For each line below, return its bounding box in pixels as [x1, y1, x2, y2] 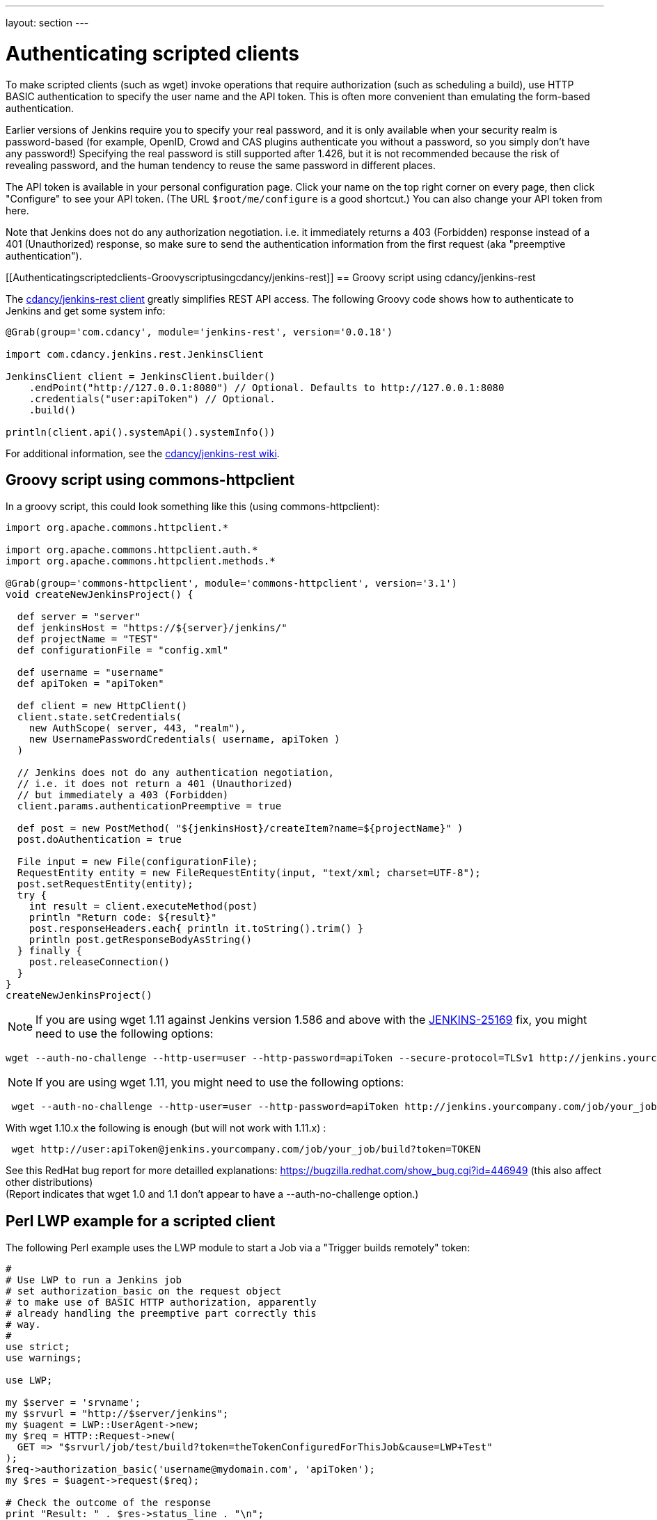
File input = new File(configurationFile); [17, 856, 258, 868]
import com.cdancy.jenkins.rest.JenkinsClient [6, 348, 264, 360]
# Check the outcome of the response [6, 1497, 212, 1509]
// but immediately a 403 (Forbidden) [17, 789, 229, 801]
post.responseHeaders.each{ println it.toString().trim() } [29, 923, 364, 935]
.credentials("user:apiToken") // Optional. [29, 393, 276, 404]
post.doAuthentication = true [17, 834, 182, 846]
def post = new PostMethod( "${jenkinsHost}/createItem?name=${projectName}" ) [17, 823, 464, 834]
